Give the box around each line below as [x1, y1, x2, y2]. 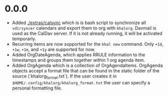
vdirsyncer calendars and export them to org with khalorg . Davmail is [12, 25, 157, 31]
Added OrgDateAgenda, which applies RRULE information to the [12, 51, 145, 58]
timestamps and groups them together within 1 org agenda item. [12, 57, 145, 63]
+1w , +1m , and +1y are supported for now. [12, 46, 95, 52]
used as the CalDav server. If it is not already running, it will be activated [12, 30, 162, 36]
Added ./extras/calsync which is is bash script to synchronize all [12, 20, 146, 26]
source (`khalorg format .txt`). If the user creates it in [12, 73, 117, 80]
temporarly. [12, 36, 36, 42]
